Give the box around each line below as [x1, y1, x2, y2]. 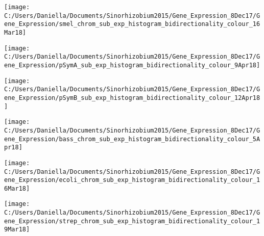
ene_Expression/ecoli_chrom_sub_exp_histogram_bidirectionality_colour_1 [4, 176, 260, 184]
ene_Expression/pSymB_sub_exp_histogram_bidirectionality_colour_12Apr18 [4, 94, 260, 101]
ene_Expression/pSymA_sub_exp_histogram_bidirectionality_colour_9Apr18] [4, 61, 260, 69]
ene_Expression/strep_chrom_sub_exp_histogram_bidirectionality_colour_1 [4, 217, 260, 225]
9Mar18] [4, 226, 30, 233]
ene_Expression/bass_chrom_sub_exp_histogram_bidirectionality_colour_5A [4, 135, 260, 143]
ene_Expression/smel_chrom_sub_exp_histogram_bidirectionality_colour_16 [4, 20, 260, 28]
